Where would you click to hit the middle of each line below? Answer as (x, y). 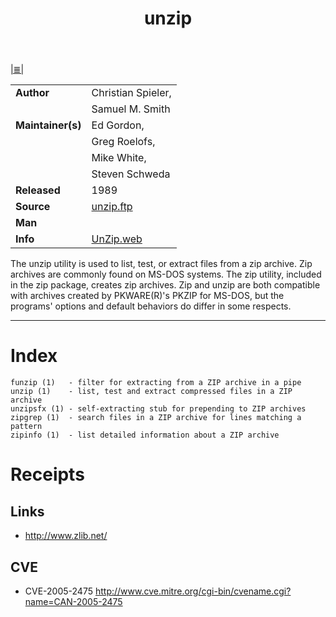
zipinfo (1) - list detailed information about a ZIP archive (145, 435)
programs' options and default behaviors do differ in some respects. (151, 306)
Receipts (47, 474)
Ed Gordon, (118, 125)
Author (32, 93)
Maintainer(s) (48, 125)
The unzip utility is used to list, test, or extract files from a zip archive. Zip (161, 264)
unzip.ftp (112, 207)
